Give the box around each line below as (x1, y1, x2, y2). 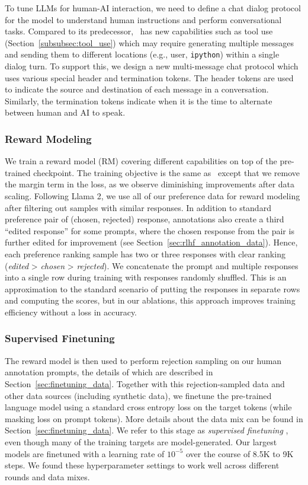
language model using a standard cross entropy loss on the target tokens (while (5, 401, 292, 413)
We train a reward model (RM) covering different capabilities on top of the (5, 155, 277, 167)
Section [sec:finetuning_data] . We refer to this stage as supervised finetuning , (5, 424, 288, 436)
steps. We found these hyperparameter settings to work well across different (5, 459, 280, 471)
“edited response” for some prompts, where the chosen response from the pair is (5, 224, 294, 237)
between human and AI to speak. (5, 106, 126, 119)
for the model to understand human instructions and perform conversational (5, 13, 282, 25)
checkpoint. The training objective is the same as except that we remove (33, 166, 300, 178)
